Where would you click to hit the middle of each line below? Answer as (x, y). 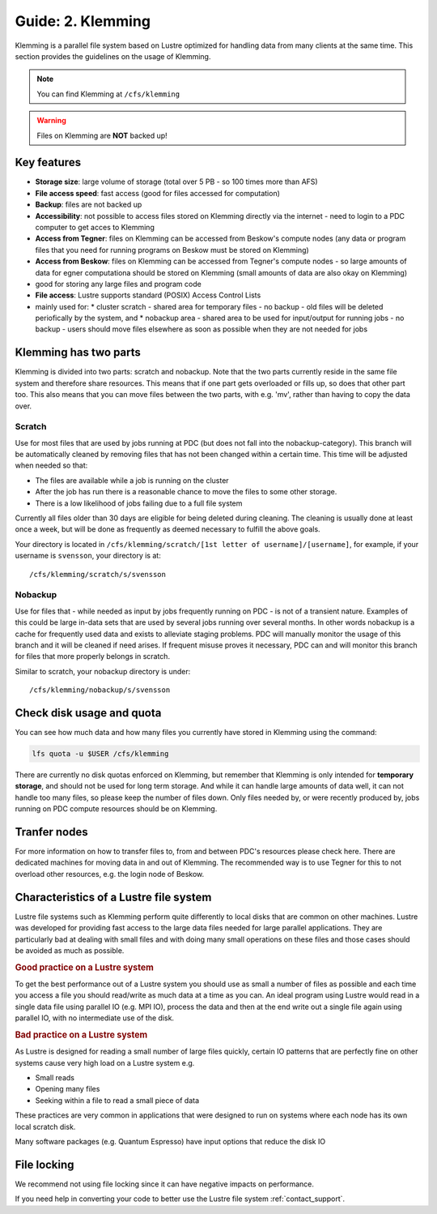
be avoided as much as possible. (70, 950)
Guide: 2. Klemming (83, 21)
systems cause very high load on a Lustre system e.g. (105, 1062)
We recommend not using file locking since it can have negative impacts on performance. (165, 1184)
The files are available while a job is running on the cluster (132, 480)
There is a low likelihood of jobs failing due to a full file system (139, 503)
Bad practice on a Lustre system (81, 1035)
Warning (51, 121)
